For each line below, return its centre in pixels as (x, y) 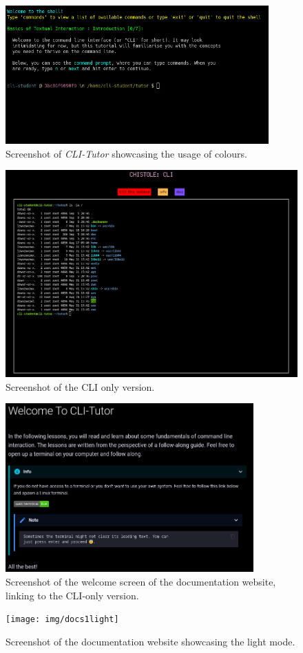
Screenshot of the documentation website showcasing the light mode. (150, 641)
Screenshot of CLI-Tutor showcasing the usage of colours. (126, 153)
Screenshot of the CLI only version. (80, 386)
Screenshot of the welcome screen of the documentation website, (141, 581)
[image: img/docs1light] (62, 620)
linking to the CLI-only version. (72, 595)
